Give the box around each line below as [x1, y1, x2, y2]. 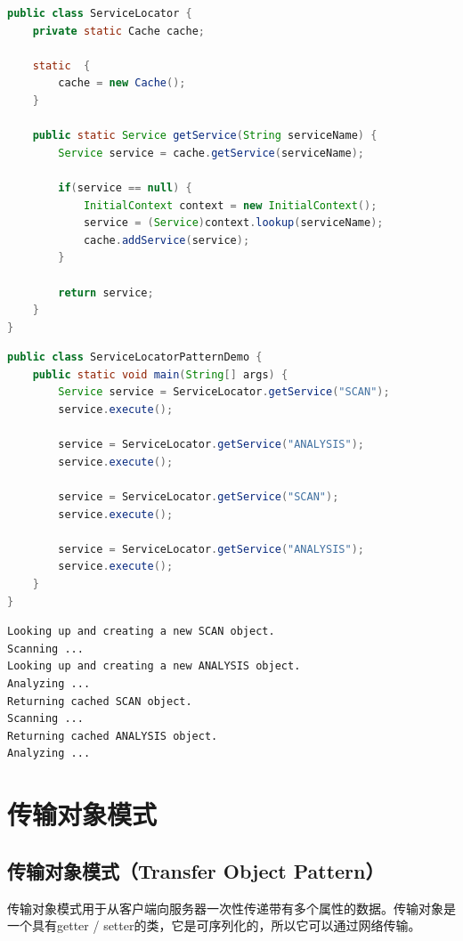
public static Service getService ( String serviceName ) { [32, 129, 378, 142]
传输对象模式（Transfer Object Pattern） [7, 856, 385, 884]
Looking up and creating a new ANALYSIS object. [7, 660, 301, 673]
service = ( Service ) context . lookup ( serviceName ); [83, 216, 384, 230]
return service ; [58, 286, 154, 299]
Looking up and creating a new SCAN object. [7, 625, 275, 638]
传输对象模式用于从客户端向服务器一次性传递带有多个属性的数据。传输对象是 [7, 898, 456, 917]
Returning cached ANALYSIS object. [7, 729, 218, 742]
